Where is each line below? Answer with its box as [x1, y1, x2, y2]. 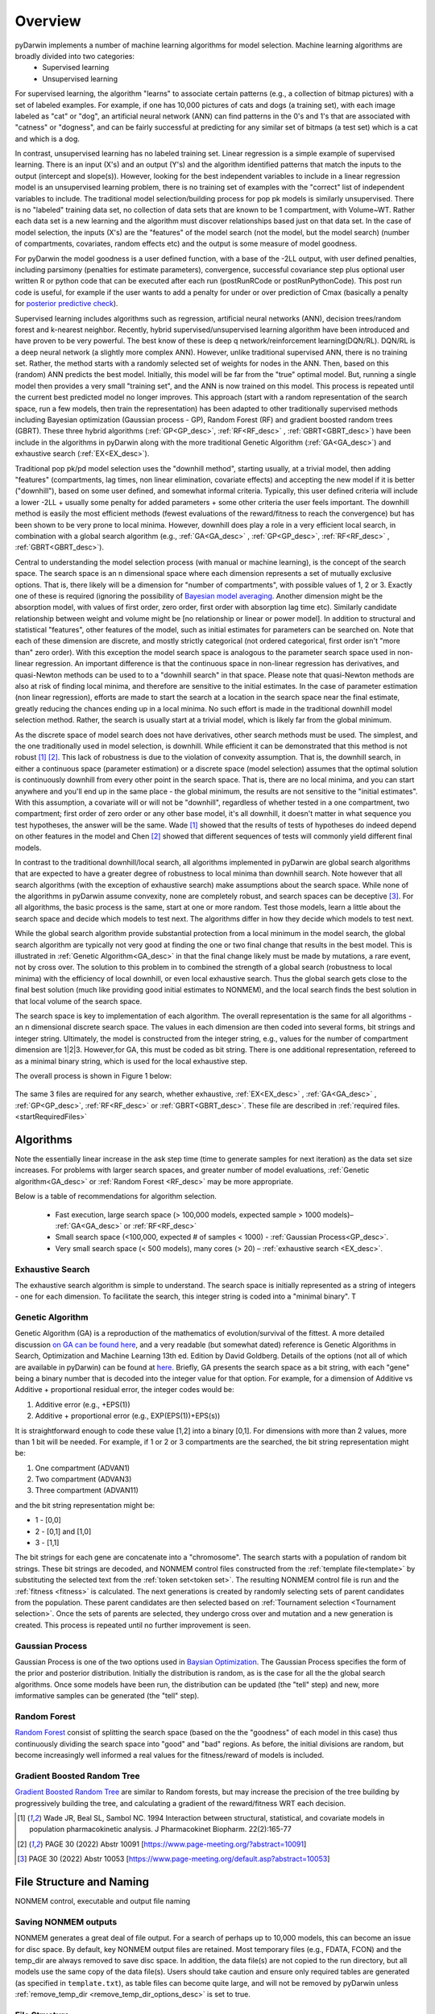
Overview [14, 12, 81, 30]
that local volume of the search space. [14, 996, 143, 1006]
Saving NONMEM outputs [14, 1916, 118, 1927]
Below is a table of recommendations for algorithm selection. [14, 1191, 217, 1201]
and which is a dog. [14, 134, 81, 143]
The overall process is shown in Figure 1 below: [14, 1071, 172, 1080]
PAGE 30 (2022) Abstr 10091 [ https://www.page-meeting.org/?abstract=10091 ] [44, 1839, 307, 1849]
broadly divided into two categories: [14, 51, 135, 60]
